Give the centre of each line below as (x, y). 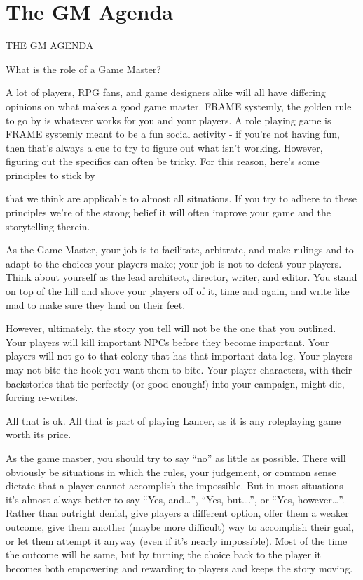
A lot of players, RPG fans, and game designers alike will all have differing (166, 92)
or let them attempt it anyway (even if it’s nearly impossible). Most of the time (177, 540)
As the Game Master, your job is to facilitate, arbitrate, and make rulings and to (180, 250)
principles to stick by (50, 174)
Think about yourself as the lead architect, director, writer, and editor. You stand (181, 277)
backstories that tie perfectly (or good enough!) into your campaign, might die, (175, 383)
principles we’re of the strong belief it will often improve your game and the (168, 212)
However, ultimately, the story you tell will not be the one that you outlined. (171, 328)
